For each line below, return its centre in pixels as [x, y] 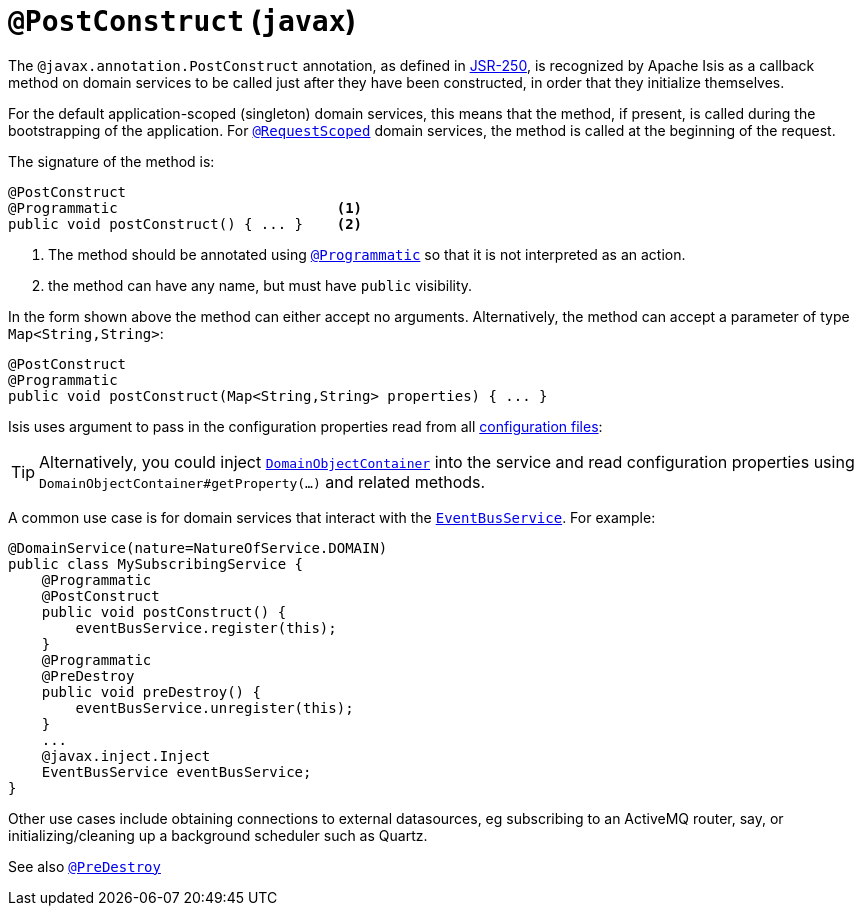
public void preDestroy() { [151, 691]
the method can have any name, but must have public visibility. [260, 285]
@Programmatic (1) [185, 207]
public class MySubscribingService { [156, 563]
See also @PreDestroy [84, 866]
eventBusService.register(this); [206, 627]
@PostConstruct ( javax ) [182, 21]
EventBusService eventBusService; [176, 771]
